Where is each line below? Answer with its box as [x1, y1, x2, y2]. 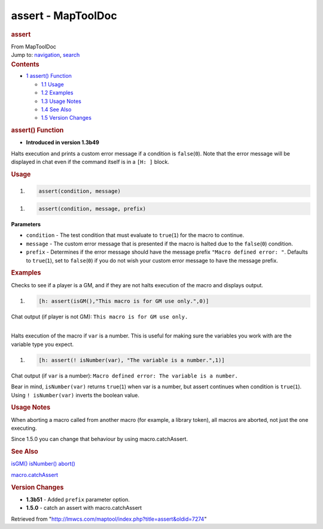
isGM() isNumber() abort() [11, 460, 76, 467]
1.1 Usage [41, 81, 64, 88]
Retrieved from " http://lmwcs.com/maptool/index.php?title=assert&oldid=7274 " [11, 515, 207, 522]
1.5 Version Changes [41, 114, 92, 121]
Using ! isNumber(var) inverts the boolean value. [11, 391, 140, 399]
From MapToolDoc [11, 42, 57, 50]
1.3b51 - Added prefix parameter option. [26, 495, 130, 503]
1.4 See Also [41, 106, 72, 113]
